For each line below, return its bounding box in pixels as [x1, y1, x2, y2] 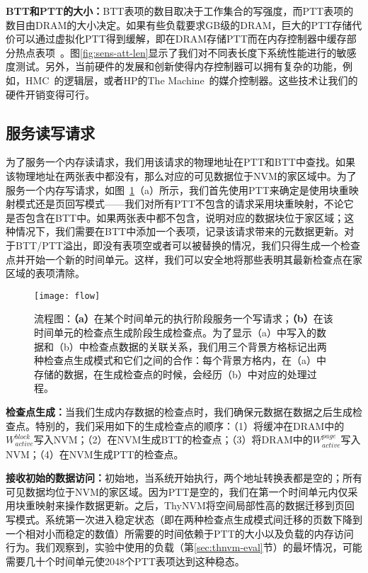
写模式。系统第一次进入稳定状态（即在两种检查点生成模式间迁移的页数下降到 [6, 511, 362, 526]
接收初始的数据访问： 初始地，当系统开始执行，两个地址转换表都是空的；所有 [6, 470, 362, 485]
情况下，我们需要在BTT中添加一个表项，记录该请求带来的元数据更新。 [15, 224, 345, 239]
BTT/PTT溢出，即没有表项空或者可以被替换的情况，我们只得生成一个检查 [15, 237, 360, 252]
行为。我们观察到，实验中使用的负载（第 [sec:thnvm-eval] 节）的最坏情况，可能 [6, 540, 362, 555]
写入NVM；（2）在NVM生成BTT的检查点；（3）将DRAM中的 [33, 432, 313, 447]
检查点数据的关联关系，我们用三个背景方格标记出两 [88, 339, 327, 353]
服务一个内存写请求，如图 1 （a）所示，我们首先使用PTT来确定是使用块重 [6, 182, 349, 197]
